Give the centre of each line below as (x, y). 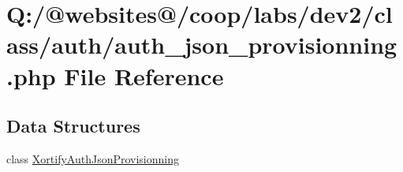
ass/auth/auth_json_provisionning (202, 45)
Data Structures (73, 126)
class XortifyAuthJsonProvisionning (93, 158)
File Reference (144, 75)
